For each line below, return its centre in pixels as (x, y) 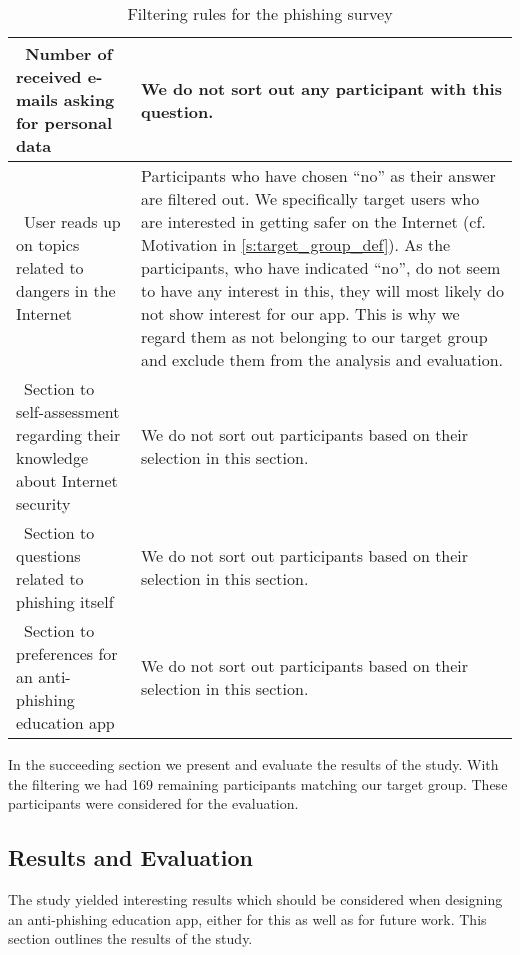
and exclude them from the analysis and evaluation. (322, 359)
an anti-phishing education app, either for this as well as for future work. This (247, 918)
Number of (69, 53)
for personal (64, 122)
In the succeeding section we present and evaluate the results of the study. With (253, 764)
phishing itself (65, 601)
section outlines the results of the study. (130, 938)
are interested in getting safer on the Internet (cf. (313, 221)
